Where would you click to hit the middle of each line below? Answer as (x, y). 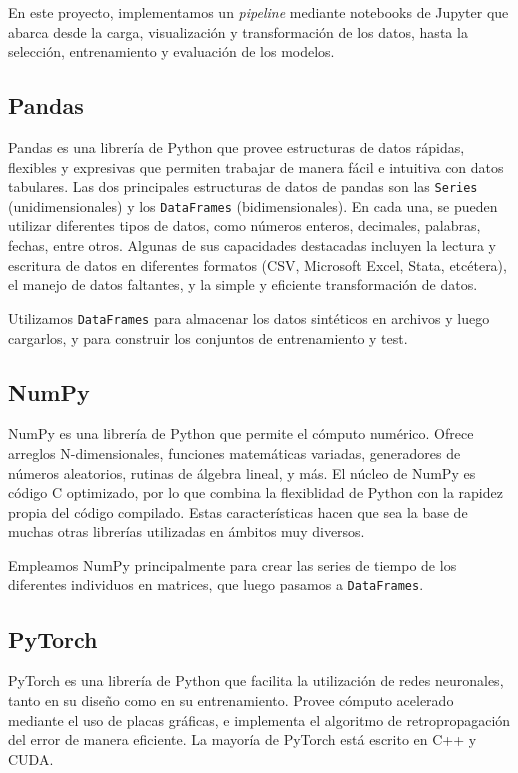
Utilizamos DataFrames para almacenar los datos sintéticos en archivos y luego (249, 317)
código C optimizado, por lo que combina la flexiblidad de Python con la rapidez (255, 492)
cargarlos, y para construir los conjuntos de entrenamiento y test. (208, 337)
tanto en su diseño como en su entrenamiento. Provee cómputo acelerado (231, 699)
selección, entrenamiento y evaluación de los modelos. (171, 51)
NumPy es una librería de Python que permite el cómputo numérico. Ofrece (241, 433)
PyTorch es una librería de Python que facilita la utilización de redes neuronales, (256, 680)
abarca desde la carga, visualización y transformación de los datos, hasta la (238, 31)
